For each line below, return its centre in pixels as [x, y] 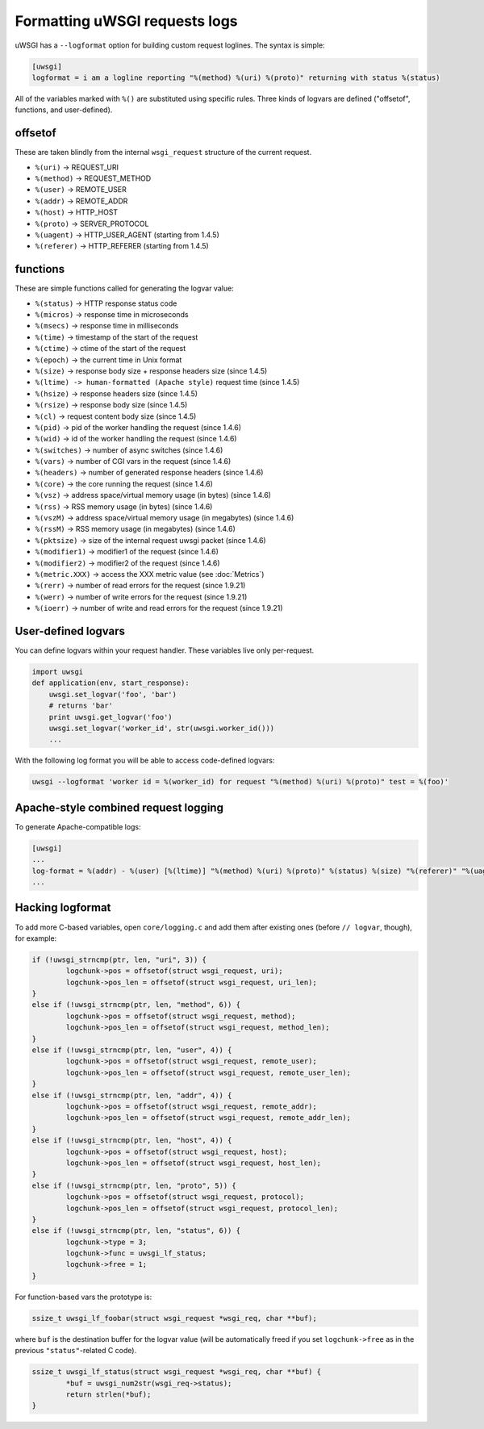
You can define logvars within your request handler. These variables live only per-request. [165, 650]
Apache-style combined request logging [119, 807]
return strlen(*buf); [108, 1394]
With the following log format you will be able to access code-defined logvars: [145, 760]
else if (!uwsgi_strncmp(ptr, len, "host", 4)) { [132, 1141]
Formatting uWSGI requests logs [126, 21]
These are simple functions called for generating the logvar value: [124, 288]
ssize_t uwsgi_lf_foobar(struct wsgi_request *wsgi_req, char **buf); [175, 1318]
